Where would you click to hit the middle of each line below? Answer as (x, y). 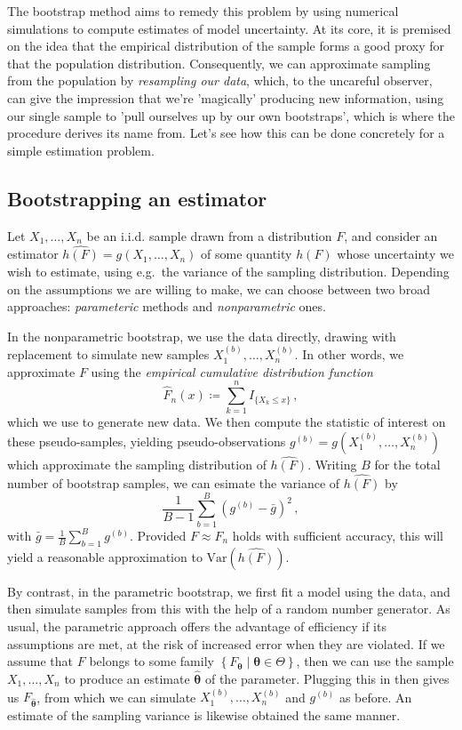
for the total (407, 465)
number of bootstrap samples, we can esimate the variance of (174, 483)
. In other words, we (349, 354)
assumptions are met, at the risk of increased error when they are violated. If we (226, 643)
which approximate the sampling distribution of (137, 465)
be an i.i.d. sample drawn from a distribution (209, 235)
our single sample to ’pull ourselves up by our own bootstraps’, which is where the (231, 115)
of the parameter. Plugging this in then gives (327, 678)
